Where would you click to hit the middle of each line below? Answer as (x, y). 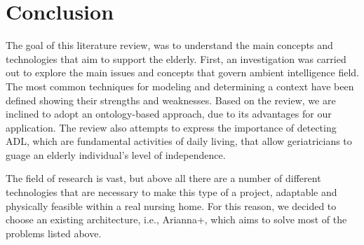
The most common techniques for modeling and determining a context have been (180, 86)
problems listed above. (54, 233)
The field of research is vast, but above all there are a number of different (163, 178)
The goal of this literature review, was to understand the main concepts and (169, 45)
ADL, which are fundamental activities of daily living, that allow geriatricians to (179, 141)
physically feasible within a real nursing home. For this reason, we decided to (171, 205)
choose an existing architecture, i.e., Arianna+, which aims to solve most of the (176, 219)
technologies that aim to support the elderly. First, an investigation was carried (176, 58)
